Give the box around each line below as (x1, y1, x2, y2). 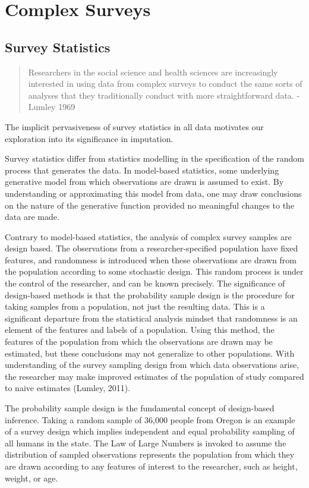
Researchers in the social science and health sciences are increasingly (28, 65, 278, 78)
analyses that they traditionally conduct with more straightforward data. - (28, 89, 300, 101)
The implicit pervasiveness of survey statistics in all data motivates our (5, 120, 264, 133)
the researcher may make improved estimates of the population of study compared (5, 370, 304, 382)
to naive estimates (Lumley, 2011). (5, 382, 131, 394)
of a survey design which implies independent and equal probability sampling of (5, 425, 295, 437)
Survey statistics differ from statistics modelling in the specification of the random (5, 152, 304, 165)
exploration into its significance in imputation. (5, 132, 174, 144)
